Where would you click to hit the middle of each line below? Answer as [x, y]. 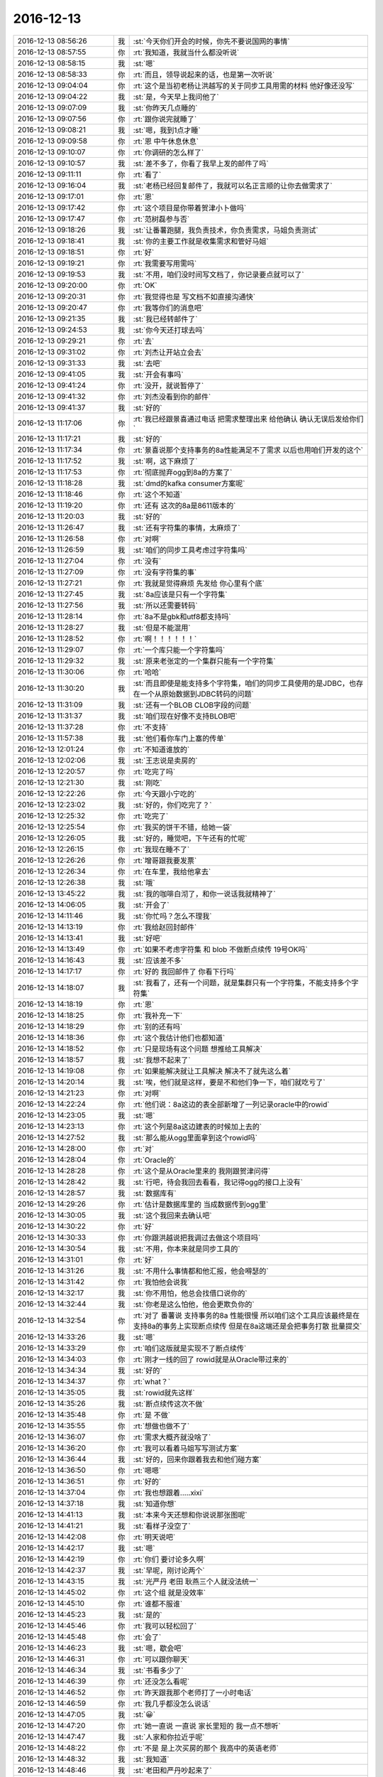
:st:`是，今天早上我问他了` [176, 97]
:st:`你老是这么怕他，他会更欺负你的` [194, 1304]
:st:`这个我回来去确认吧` [172, 1215]
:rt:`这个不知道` [158, 494]
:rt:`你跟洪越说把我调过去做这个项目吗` [197, 1238]
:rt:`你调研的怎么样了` [168, 152]
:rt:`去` [144, 341]
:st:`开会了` [151, 905]
